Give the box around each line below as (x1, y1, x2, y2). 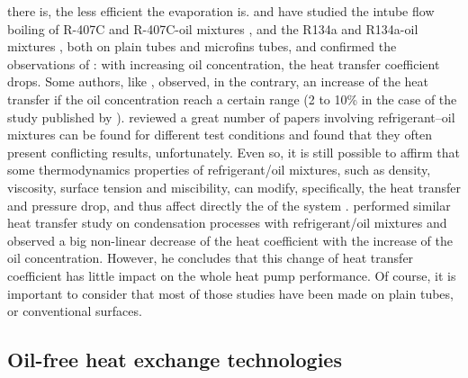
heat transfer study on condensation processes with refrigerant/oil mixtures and (7, 213, 447, 232)
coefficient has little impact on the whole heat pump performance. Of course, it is (7, 265, 456, 284)
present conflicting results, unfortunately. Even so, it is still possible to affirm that (7, 142, 461, 161)
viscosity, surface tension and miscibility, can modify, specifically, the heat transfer (7, 177, 461, 196)
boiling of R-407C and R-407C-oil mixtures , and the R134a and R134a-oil (7, 19, 418, 38)
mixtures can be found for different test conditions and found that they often (7, 125, 433, 144)
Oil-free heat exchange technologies (7, 346, 342, 373)
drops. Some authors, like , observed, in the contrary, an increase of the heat (7, 72, 428, 91)
